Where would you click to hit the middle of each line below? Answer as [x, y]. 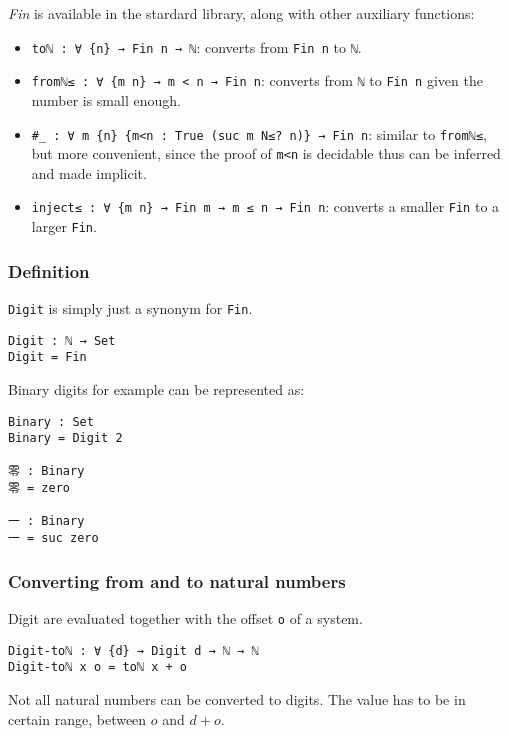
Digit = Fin [47, 357]
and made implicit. [89, 172]
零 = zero [39, 488]
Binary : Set [51, 421]
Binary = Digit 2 [65, 438]
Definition [49, 270]
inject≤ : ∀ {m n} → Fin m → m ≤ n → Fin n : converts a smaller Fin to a [265, 206]
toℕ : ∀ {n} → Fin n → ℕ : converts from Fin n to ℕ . [196, 46]
